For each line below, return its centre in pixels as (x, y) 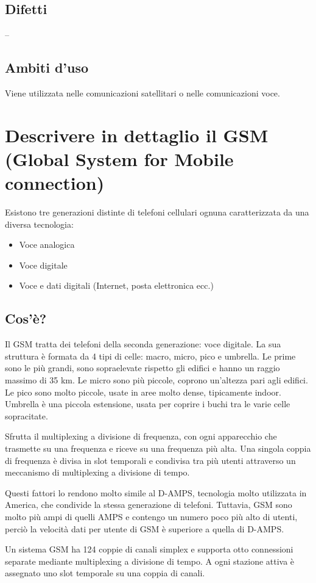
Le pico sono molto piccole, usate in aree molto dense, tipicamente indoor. (143, 392)
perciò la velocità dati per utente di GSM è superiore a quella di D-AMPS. (145, 528)
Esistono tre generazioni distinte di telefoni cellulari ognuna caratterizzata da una (157, 212)
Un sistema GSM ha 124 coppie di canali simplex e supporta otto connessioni (149, 549)
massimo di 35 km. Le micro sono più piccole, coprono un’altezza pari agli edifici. (156, 380)
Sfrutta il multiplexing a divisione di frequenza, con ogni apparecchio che (141, 436)
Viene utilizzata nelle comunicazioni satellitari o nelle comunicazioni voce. (142, 93)
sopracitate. (26, 415)
